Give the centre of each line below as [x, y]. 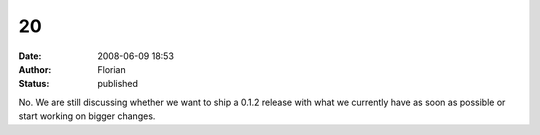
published [118, 84]
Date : [30, 56]
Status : [34, 84]
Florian [111, 69]
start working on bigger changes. [87, 116]
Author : [35, 69]
